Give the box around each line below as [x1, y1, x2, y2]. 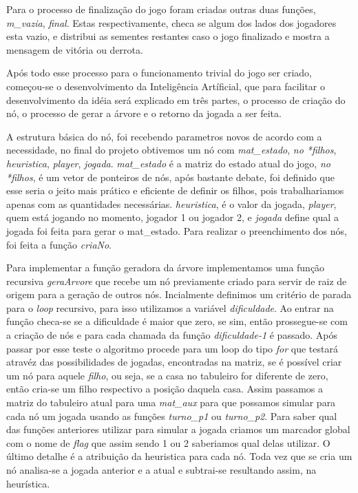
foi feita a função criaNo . [6, 237, 112, 251]
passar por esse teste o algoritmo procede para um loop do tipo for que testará [6, 341, 338, 355]
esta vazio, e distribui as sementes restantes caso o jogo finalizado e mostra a [6, 29, 330, 43]
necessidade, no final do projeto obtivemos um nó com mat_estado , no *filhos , [6, 143, 337, 157]
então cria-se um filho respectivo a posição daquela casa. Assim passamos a [6, 381, 323, 396]
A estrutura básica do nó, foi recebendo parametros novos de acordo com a [6, 129, 322, 143]
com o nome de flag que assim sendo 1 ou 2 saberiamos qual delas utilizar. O [6, 435, 330, 450]
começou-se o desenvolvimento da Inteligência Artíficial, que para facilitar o [6, 78, 326, 93]
